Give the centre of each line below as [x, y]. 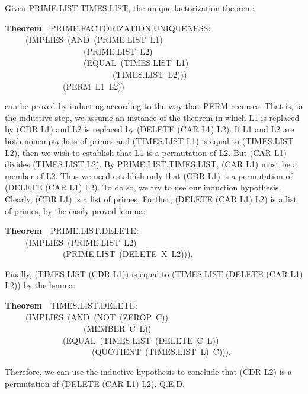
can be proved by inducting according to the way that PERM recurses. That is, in [154, 106]
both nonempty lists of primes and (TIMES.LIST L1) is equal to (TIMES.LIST [149, 140]
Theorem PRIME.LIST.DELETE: [72, 231]
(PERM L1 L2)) [94, 86]
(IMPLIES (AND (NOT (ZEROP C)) [97, 317]
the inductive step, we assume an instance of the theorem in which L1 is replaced [152, 117]
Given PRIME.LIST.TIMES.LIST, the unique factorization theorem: [130, 8]
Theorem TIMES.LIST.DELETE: [71, 305]
